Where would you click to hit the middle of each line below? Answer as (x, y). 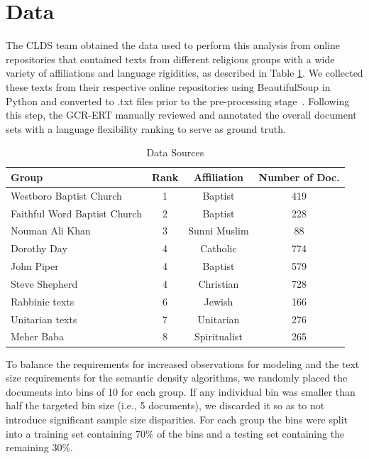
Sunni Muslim (219, 231)
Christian (219, 283)
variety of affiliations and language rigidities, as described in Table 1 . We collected (184, 73)
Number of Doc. (299, 177)
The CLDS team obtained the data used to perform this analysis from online (173, 45)
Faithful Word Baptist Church (76, 213)
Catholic (219, 248)
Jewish (219, 301)
